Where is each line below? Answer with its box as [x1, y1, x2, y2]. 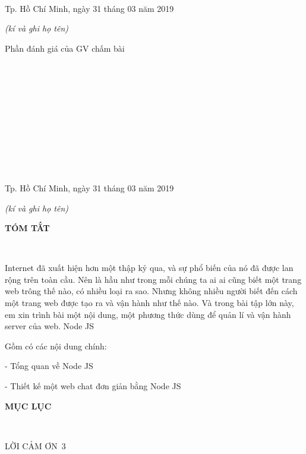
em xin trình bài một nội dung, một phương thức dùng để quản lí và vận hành [5, 308, 291, 320]
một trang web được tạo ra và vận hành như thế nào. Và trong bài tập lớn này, [5, 297, 294, 309]
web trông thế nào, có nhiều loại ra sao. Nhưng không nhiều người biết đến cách [5, 285, 298, 297]
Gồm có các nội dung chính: [5, 339, 107, 352]
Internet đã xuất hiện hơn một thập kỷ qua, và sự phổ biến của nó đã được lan [5, 261, 294, 274]
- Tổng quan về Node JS [5, 360, 93, 372]
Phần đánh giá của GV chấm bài [5, 42, 125, 54]
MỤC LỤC [5, 399, 52, 412]
